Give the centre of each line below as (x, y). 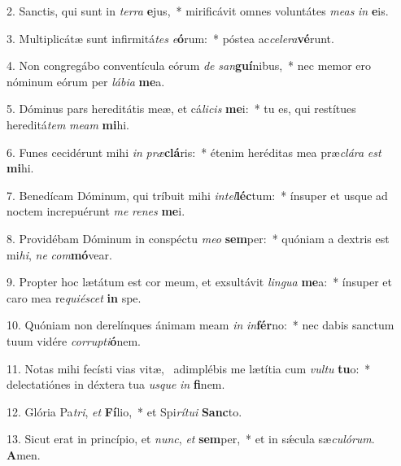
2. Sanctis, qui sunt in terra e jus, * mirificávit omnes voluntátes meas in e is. (198, 11)
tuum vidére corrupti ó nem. (74, 340)
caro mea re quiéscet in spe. (74, 297)
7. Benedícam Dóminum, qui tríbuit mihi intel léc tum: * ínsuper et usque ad (197, 195)
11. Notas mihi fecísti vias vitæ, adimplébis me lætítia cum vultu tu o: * (189, 368)
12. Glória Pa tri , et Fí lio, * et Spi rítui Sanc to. (124, 411)
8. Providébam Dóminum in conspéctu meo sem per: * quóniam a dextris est (198, 238)
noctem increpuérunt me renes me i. (96, 211)
